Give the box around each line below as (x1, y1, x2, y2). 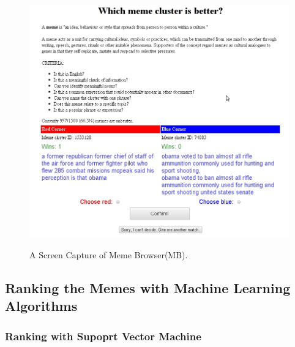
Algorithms (5, 296, 78, 315)
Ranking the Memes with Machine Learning (5, 278, 291, 297)
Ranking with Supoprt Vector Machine (5, 328, 201, 343)
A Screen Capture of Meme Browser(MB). (29, 248, 188, 261)
